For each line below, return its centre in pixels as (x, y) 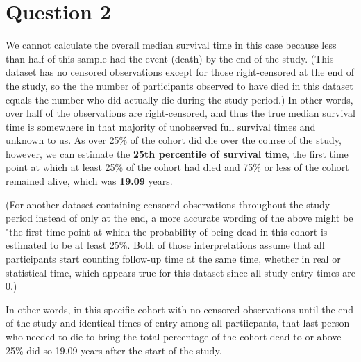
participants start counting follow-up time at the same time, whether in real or (173, 259)
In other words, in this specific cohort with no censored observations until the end (180, 309)
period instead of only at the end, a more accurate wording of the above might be (179, 218)
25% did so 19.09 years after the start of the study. (114, 350)
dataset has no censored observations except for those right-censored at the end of (180, 72)
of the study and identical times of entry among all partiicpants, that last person (178, 323)
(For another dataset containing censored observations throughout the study (168, 204)
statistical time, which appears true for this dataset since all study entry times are (180, 272)
